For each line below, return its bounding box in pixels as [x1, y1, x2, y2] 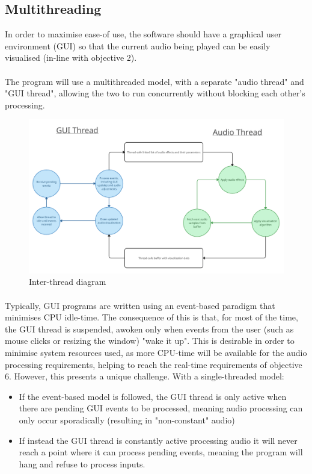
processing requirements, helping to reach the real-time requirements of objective [5, 358, 302, 370]
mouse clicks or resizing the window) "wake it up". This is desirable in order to [5, 334, 295, 347]
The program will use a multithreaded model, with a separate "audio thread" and [5, 75, 304, 87]
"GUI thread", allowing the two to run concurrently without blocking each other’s [5, 87, 305, 99]
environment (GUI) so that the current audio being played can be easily [5, 39, 271, 52]
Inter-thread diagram [29, 275, 106, 288]
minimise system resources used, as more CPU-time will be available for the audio [5, 346, 307, 358]
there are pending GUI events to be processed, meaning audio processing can [19, 402, 303, 414]
